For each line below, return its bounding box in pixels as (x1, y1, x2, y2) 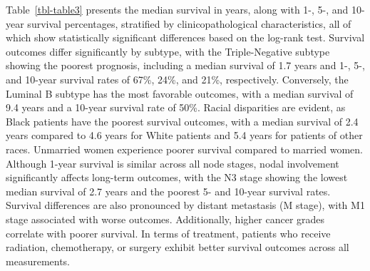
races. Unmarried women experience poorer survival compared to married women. (6, 141, 364, 156)
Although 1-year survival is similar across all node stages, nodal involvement (6, 155, 339, 170)
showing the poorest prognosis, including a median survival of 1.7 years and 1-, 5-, (6, 58, 365, 73)
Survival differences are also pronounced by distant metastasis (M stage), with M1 (6, 198, 365, 213)
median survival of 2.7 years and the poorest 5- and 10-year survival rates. (6, 183, 331, 198)
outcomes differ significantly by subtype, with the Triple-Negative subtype (6, 44, 330, 58)
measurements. (6, 253, 71, 268)
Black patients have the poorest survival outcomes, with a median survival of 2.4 (6, 113, 359, 128)
